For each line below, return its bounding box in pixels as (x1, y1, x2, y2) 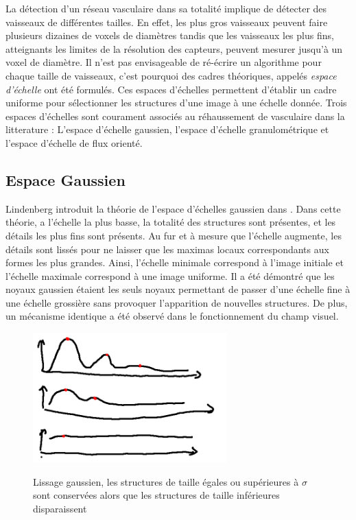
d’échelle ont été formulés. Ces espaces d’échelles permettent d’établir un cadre (5, 82, 337, 96)
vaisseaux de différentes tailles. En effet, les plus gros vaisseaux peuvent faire (5, 14, 328, 29)
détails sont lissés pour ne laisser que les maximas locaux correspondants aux (5, 241, 329, 256)
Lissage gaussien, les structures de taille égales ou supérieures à (33, 474, 299, 488)
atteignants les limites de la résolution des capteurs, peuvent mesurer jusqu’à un (5, 41, 343, 56)
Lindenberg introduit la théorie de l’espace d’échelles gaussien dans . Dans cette (5, 201, 341, 215)
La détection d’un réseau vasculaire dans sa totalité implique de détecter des (5, 1, 327, 15)
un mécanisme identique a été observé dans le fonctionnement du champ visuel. (5, 309, 339, 323)
